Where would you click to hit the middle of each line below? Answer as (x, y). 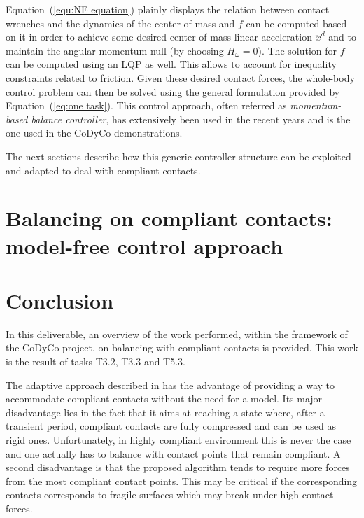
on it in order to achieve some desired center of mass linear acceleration (159, 37)
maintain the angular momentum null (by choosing (115, 50)
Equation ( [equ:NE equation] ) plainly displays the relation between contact (168, 9)
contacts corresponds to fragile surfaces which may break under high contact (170, 495)
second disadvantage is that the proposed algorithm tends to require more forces (178, 467)
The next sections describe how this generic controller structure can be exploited (178, 156)
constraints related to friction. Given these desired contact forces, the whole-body (180, 77)
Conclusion (60, 300)
